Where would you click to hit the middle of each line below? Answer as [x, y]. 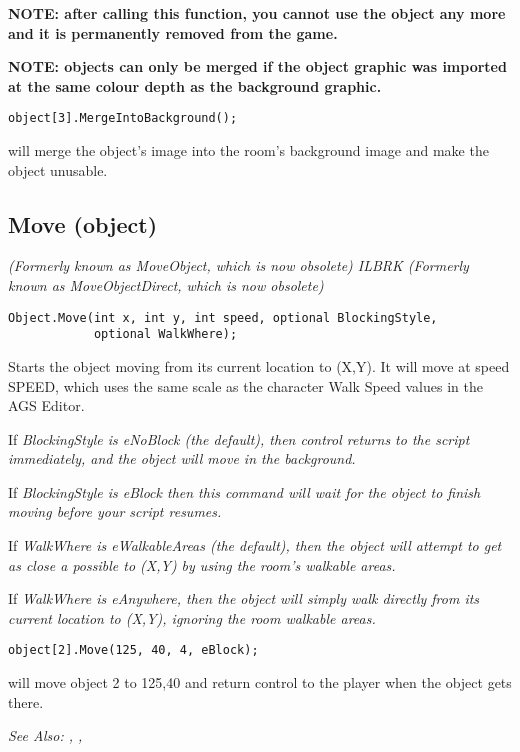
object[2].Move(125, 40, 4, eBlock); [133, 650]
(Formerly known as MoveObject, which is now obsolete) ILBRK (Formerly [238, 265]
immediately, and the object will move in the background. [182, 458]
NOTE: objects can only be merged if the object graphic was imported [257, 66]
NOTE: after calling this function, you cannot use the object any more [257, 13]
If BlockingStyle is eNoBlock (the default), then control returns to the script [239, 438]
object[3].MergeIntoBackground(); [123, 118]
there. [26, 701]
